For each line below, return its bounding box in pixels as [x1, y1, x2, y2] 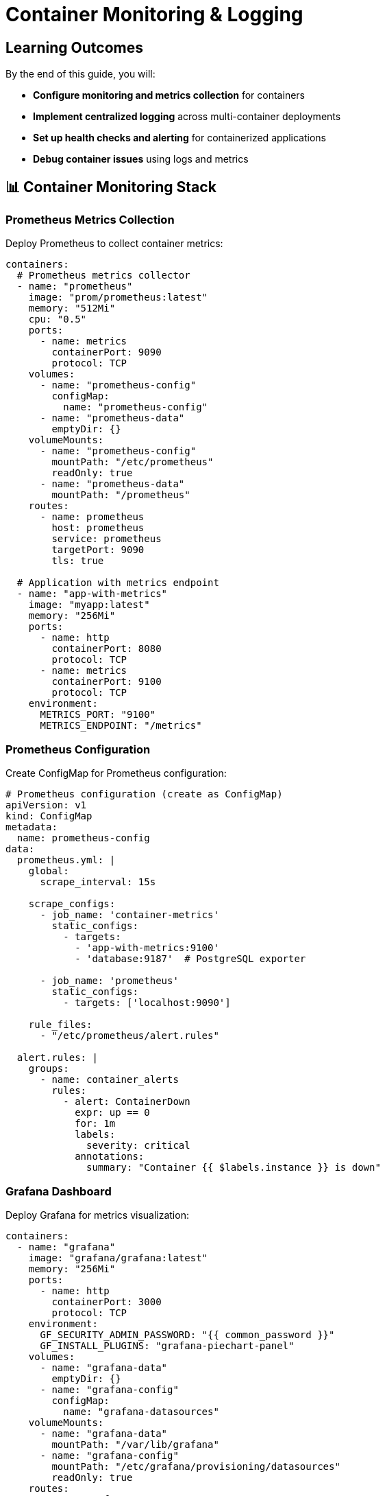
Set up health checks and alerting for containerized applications [33, 132, 326, 144]
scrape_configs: [28, 898, 116, 910]
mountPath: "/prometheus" [51, 489, 190, 501]
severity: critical [86, 1140, 190, 1152]
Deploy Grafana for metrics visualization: [5, 1208, 189, 1221]
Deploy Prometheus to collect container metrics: [5, 237, 223, 250]
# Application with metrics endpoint [16, 577, 219, 589]
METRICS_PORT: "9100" [40, 709, 156, 721]
